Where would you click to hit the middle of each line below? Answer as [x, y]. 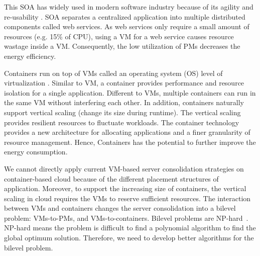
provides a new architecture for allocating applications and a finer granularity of [127, 132]
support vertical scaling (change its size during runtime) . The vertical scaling [122, 112]
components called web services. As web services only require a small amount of [127, 26]
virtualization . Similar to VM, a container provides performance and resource [124, 83]
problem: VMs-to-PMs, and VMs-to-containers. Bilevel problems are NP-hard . [126, 218]
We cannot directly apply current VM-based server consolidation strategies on [124, 168]
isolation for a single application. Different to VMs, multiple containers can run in [130, 92]
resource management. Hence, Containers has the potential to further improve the [130, 142]
